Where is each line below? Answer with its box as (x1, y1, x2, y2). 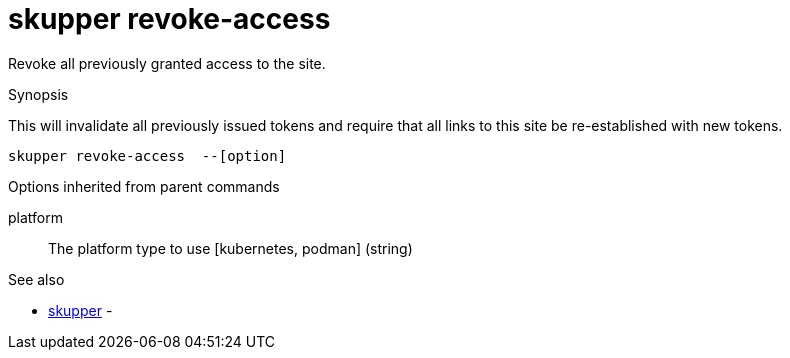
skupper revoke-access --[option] (8, 147, 287, 164)
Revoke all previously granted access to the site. (8, 54, 326, 72)
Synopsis (8, 85, 69, 103)
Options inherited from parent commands (8, 177, 280, 195)
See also (8, 270, 65, 288)
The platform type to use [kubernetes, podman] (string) (48, 239, 413, 257)
